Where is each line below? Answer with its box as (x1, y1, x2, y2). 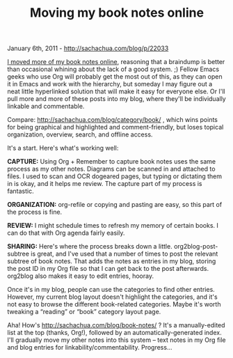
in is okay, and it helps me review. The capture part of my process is (7, 180, 203, 188)
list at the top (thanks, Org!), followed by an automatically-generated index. (7, 329, 222, 337)
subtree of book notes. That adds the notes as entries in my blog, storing (7, 257, 216, 265)
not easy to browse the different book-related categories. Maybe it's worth (7, 300, 221, 309)
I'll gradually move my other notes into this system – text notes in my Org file (7, 336, 226, 344)
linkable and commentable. (7, 102, 85, 111)
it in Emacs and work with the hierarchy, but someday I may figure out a (7, 80, 213, 88)
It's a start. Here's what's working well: (7, 144, 119, 153)
